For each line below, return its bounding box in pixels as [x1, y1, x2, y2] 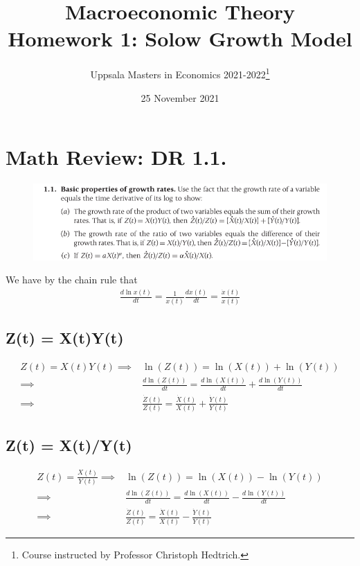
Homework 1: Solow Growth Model [8, 24, 352, 53]
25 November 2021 [141, 90, 219, 105]
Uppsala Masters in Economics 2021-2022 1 [90, 65, 270, 81]
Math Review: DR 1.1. [6, 143, 227, 171]
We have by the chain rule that [6, 272, 138, 287]
